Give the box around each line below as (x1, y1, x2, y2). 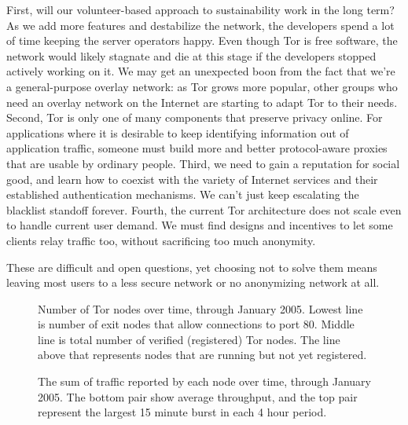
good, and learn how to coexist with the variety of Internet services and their (6, 170, 378, 187)
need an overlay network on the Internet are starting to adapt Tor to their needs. (6, 93, 398, 110)
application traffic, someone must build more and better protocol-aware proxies (6, 140, 388, 156)
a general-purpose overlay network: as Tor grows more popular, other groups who (6, 78, 398, 94)
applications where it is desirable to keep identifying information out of (6, 124, 349, 141)
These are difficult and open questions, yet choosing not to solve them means (6, 258, 377, 275)
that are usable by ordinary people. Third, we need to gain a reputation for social (6, 155, 400, 171)
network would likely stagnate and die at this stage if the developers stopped (6, 47, 377, 64)
